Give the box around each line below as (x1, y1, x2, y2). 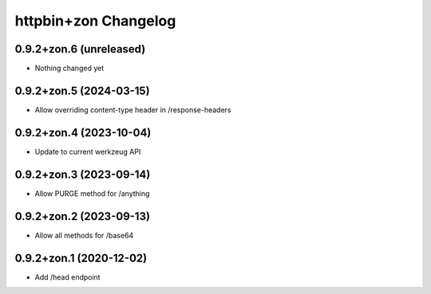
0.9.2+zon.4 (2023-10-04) (14, 126, 152, 139)
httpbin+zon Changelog (14, 12, 176, 29)
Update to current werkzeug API (34, 147, 141, 156)
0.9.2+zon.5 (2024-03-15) (14, 84, 151, 97)
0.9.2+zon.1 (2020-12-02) (14, 251, 148, 265)
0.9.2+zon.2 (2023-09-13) (14, 210, 151, 223)
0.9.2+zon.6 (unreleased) (14, 42, 146, 56)
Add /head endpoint (34, 272, 101, 282)
